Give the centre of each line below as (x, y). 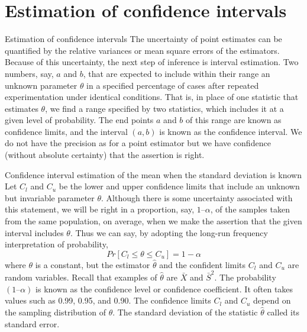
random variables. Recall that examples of (81, 277)
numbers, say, (29, 73)
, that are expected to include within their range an (177, 73)
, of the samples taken (250, 209)
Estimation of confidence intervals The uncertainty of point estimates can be (143, 39)
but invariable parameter (50, 197)
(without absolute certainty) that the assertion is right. (105, 155)
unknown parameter (41, 85)
